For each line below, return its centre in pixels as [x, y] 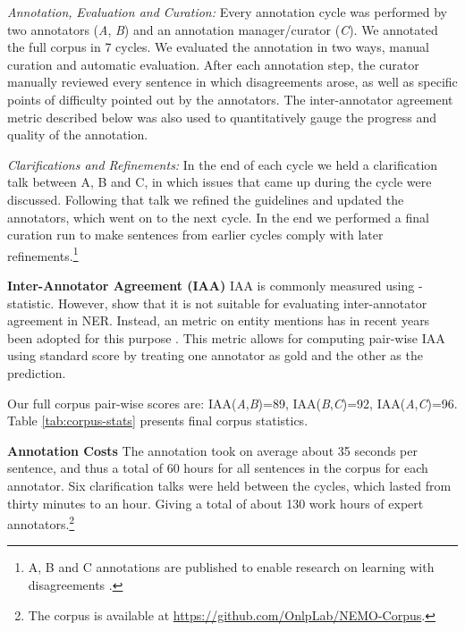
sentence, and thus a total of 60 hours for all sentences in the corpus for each [218, 468]
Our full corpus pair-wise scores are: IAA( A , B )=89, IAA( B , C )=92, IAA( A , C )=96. [232, 403]
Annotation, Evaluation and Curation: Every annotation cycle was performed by [227, 12]
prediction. [37, 372]
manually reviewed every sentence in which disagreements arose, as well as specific [232, 82]
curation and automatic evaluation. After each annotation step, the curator [213, 64]
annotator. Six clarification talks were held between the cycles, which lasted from [229, 485]
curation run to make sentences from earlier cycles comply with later [195, 235]
